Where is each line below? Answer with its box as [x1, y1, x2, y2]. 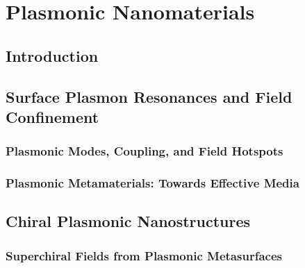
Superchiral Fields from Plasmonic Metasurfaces [6, 246, 282, 264]
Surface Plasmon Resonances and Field [6, 85, 292, 107]
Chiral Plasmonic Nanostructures [6, 210, 251, 232]
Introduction [6, 44, 99, 66]
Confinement [6, 106, 99, 127]
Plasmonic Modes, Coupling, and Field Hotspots [6, 142, 283, 160]
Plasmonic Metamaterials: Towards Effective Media [6, 174, 299, 192]
